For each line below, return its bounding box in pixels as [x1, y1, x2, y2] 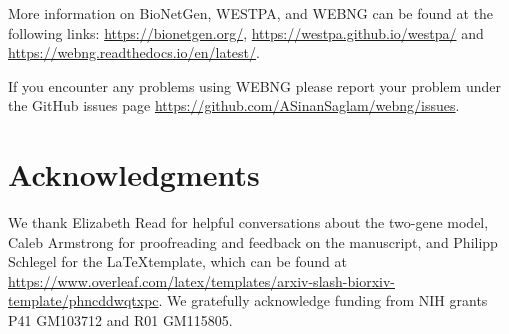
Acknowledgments [8, 154, 260, 195]
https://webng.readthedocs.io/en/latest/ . [8, 42, 260, 63]
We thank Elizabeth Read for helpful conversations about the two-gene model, [8, 212, 489, 233]
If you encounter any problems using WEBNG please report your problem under [8, 75, 501, 96]
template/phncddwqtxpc [8, 290, 159, 311]
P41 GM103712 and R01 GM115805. [8, 310, 233, 331]
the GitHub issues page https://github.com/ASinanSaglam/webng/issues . [8, 95, 460, 116]
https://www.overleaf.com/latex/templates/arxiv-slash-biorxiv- [8, 270, 395, 291]
